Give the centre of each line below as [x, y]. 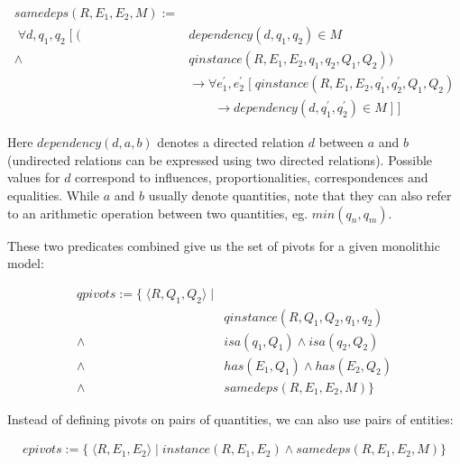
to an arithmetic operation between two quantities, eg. [158, 213]
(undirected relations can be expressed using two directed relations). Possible [220, 159]
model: [26, 263]
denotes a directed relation [231, 142]
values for [34, 177]
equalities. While [53, 195]
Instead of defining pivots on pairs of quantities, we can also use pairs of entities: [230, 418]
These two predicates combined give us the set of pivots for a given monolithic [224, 245]
